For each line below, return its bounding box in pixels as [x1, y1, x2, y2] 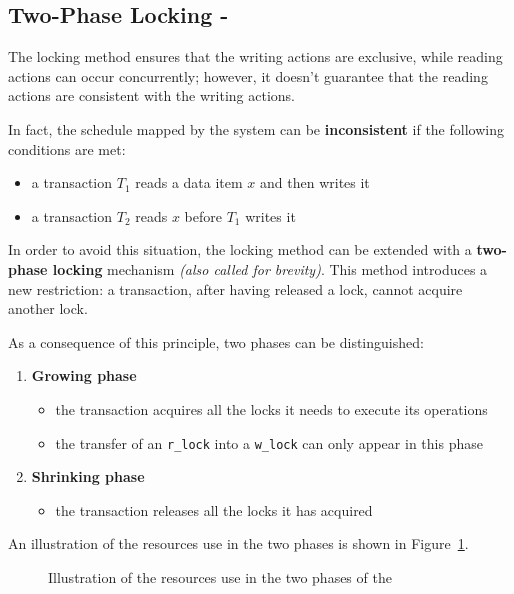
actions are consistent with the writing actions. [8, 85, 295, 106]
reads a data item [135, 172, 243, 193]
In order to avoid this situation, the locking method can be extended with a [8, 239, 472, 260]
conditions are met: [8, 138, 126, 159]
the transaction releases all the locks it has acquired [55, 499, 373, 520]
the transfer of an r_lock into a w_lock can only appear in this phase [55, 432, 483, 453]
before [184, 205, 222, 226]
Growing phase [31, 365, 137, 386]
